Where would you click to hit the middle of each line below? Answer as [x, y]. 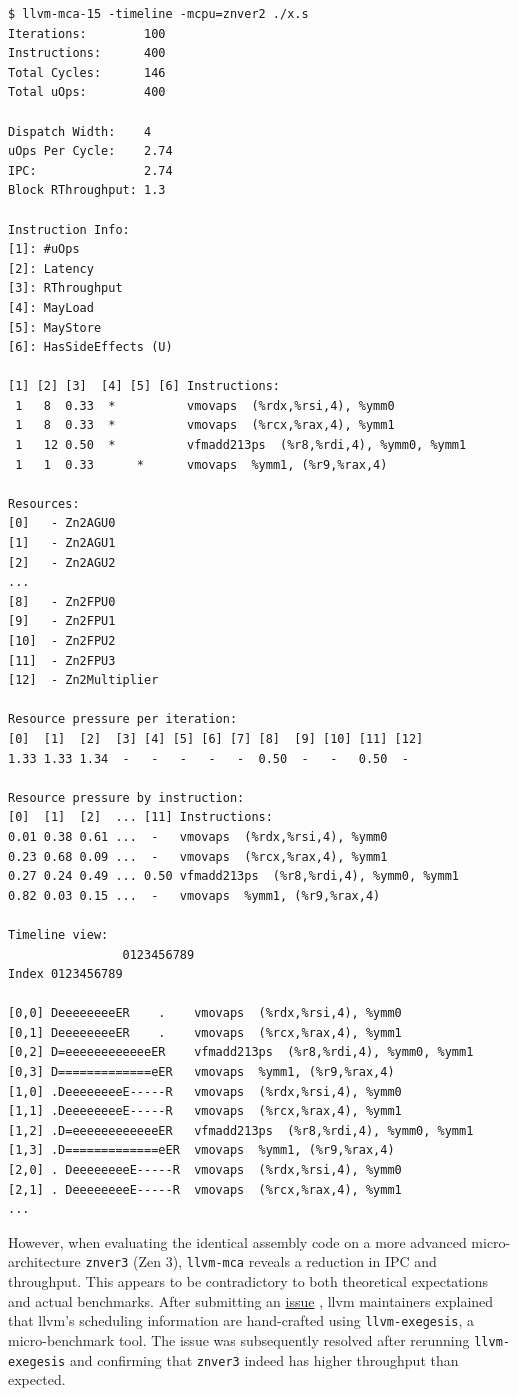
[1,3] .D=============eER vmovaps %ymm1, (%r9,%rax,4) [201, 1150]
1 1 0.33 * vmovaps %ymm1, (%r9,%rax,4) [201, 464]
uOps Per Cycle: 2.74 [90, 151]
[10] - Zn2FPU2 [62, 641]
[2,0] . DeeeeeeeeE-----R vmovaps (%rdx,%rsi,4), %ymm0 [205, 1170]
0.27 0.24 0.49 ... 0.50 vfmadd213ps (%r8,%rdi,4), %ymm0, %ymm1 [234, 876]
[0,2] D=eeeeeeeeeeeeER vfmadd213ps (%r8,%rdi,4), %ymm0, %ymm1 [241, 1052]
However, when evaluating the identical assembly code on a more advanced [237, 1241]
